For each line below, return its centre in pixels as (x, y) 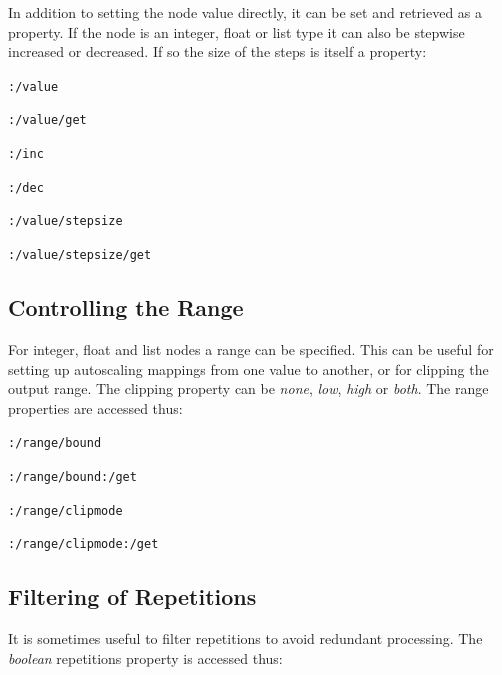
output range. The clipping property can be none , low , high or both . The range (248, 388)
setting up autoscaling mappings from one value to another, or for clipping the (248, 368)
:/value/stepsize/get (80, 255)
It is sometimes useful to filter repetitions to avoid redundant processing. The (245, 638)
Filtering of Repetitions (132, 596)
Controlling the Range (126, 307)
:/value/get (47, 120)
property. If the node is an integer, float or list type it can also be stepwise (236, 31)
